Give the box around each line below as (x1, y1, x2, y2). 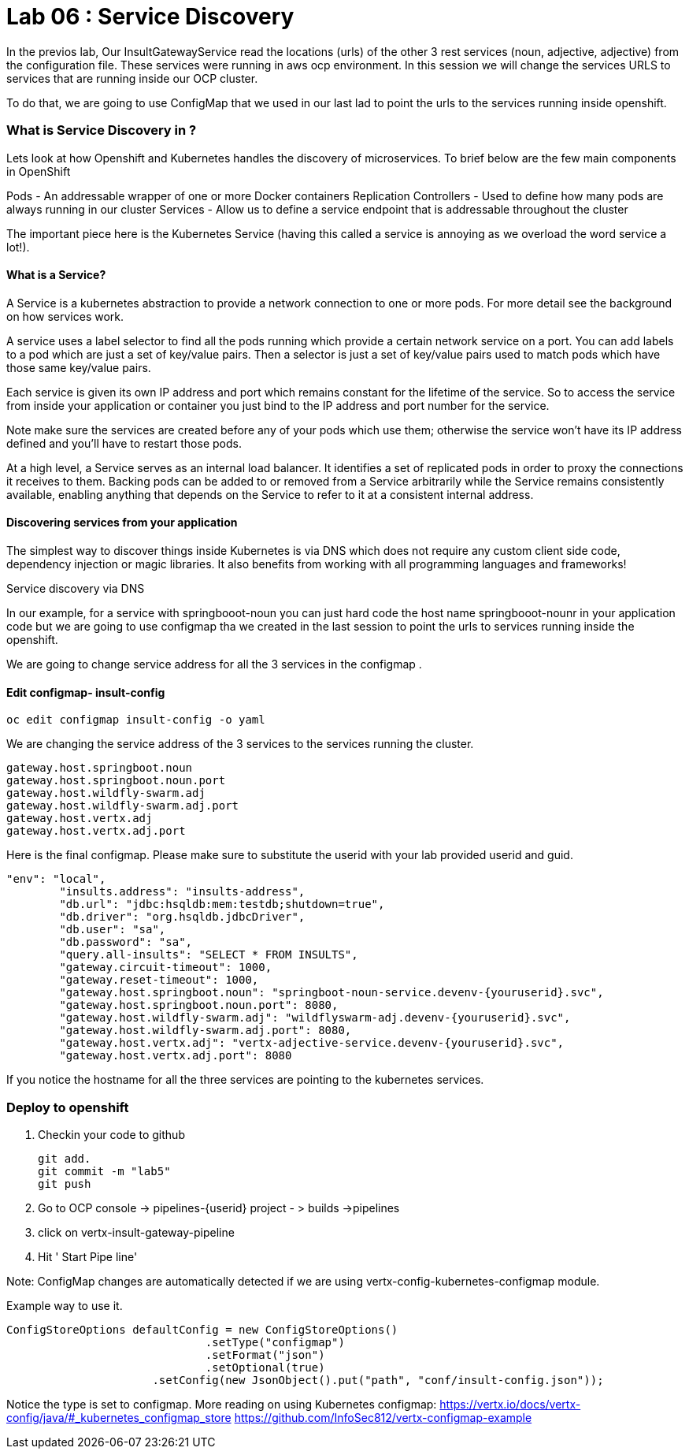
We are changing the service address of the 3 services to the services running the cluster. (6, 737, 474, 751)
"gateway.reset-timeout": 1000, (59, 973, 259, 987)
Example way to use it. (6, 1298, 123, 1312)
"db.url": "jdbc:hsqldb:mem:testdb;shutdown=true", (59, 898, 385, 911)
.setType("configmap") (205, 1335, 345, 1349)
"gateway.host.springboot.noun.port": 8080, (59, 999, 339, 1012)
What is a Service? (6, 268, 106, 282)
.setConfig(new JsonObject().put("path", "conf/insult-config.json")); (152, 1373, 604, 1386)
